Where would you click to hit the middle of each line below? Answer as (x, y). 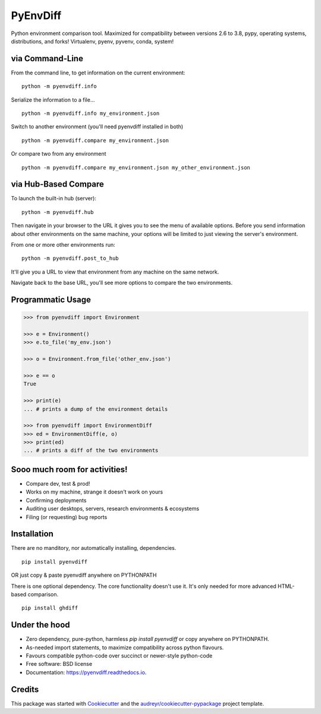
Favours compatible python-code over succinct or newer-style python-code (119, 656)
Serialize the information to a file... (53, 100)
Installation (32, 534)
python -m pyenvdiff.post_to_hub (70, 258)
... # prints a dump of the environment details (96, 409)
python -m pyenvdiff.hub (58, 212)
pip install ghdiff (50, 608)
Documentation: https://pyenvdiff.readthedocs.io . (86, 672)
